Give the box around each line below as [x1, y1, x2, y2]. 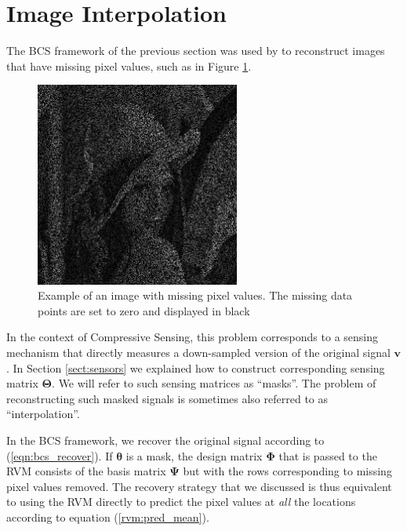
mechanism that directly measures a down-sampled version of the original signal [6, 344, 391, 361]
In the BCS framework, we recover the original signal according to [6, 432, 325, 449]
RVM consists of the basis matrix [6, 463, 166, 479]
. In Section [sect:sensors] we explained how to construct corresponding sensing [6, 359, 385, 376]
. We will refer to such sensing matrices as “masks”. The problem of [52, 375, 376, 391]
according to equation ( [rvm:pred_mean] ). [6, 509, 209, 526]
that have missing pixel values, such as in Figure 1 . [6, 57, 252, 74]
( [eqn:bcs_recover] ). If [6, 447, 113, 464]
